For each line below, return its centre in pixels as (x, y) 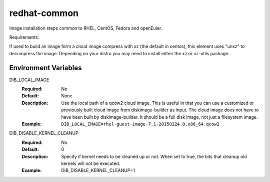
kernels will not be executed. (91, 163)
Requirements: (24, 37)
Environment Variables (45, 68)
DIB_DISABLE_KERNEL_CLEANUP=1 (98, 170)
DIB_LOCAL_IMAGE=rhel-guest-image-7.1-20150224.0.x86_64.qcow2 (140, 124)
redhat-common (44, 13)
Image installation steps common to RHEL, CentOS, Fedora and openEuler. (86, 28)
